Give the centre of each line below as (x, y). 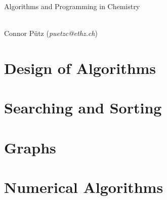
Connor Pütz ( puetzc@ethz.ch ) (51, 33)
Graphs (30, 147)
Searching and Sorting (83, 108)
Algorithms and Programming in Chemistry (72, 6)
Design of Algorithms (80, 68)
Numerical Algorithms (84, 187)
